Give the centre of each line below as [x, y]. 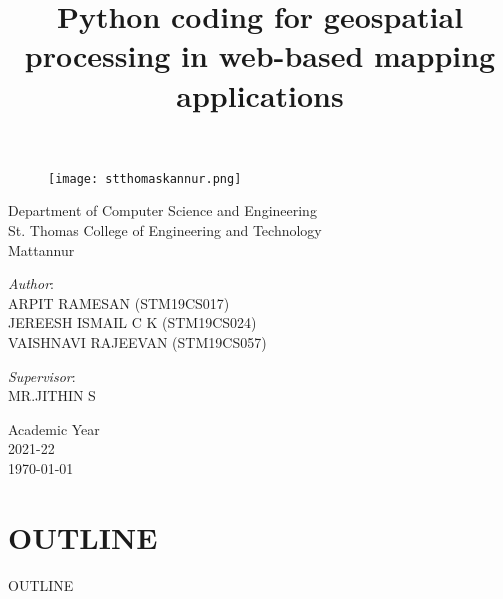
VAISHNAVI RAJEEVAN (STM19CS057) [137, 341]
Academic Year [54, 428]
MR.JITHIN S [52, 395]
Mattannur [41, 249]
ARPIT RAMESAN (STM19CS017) [119, 302]
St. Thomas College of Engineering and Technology [165, 230]
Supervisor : [42, 375]
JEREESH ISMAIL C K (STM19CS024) [132, 322]
